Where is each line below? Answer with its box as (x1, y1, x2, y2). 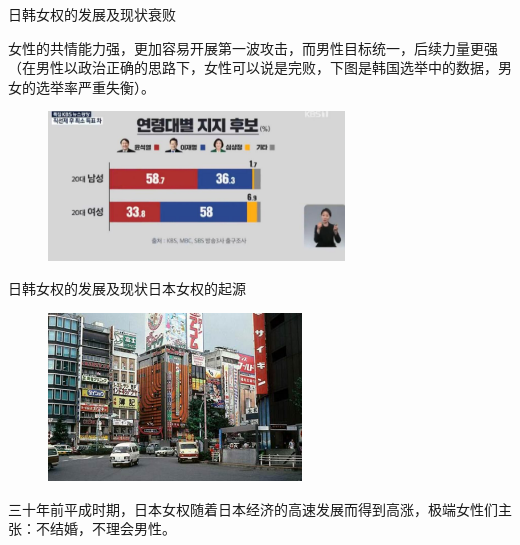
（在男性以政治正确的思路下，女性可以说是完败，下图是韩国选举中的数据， (8, 57, 498, 78)
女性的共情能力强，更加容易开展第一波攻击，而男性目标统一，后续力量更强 (8, 37, 498, 58)
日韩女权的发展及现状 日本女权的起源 (8, 278, 246, 299)
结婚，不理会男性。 (49, 518, 176, 539)
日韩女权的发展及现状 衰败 (8, 4, 176, 24)
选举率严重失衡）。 (35, 76, 155, 97)
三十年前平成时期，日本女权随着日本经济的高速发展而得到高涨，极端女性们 (8, 498, 498, 519)
